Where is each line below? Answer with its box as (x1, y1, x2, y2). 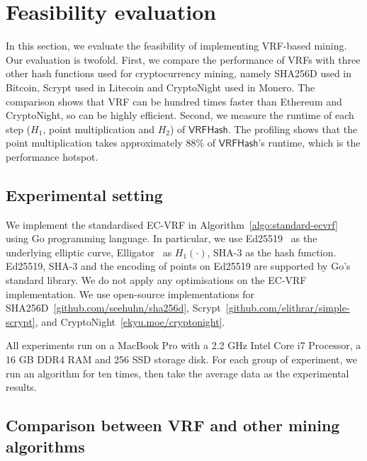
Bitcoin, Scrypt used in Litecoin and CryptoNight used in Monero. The (6, 79, 315, 94)
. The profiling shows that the (227, 121, 358, 136)
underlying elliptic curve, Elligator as (6, 244, 172, 259)
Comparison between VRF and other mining (6, 414, 340, 436)
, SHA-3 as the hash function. (207, 244, 337, 259)
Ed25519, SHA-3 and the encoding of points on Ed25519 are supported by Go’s (6, 258, 351, 273)
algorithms (6, 435, 85, 457)
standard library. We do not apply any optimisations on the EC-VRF (6, 273, 307, 288)
